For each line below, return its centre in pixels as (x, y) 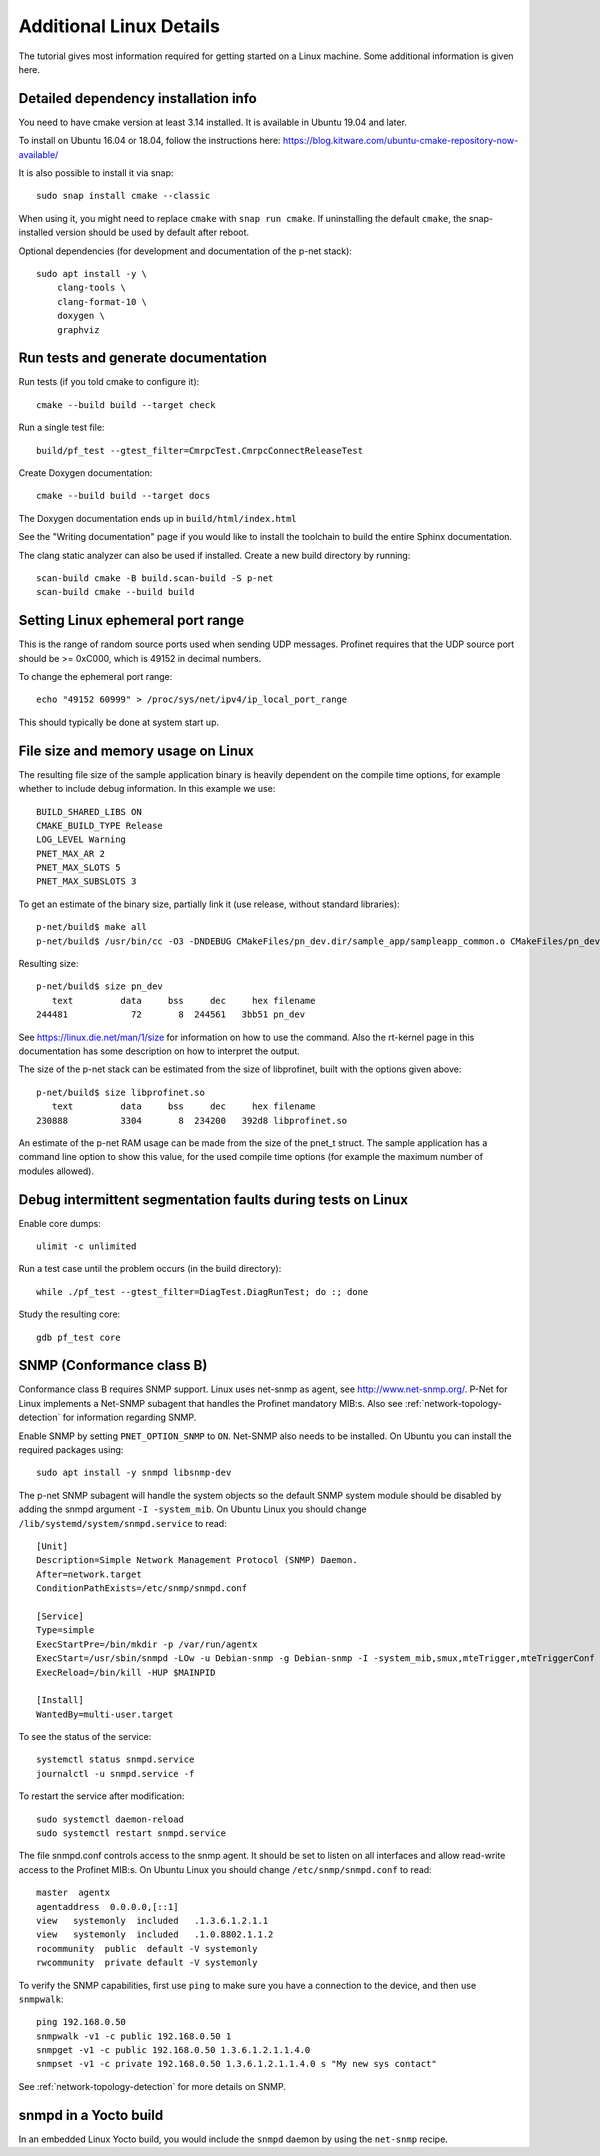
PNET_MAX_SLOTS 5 (78, 868)
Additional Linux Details (119, 26)
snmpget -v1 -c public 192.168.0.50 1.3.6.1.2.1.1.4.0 (173, 2050)
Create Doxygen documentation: (85, 473)
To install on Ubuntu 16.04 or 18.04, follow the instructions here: (149, 141)
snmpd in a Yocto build (91, 2115)
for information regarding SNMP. (129, 1417)
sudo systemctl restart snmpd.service (131, 1833)
